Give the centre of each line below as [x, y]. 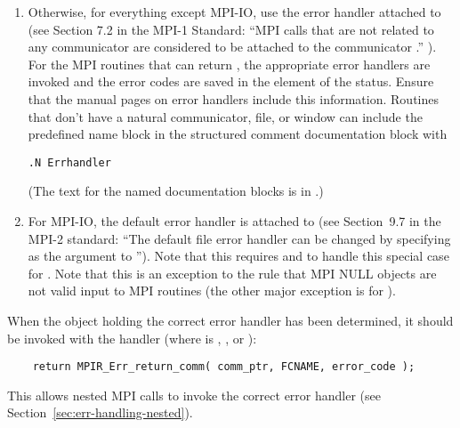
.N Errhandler [69, 162]
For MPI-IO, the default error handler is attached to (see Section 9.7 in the [234, 221]
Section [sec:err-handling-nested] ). [100, 412]
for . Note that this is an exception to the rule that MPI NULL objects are [232, 273]
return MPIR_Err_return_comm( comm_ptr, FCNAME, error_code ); [224, 367]
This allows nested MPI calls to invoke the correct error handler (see [194, 395]
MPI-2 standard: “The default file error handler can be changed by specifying [239, 238]
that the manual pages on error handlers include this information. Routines [233, 98]
